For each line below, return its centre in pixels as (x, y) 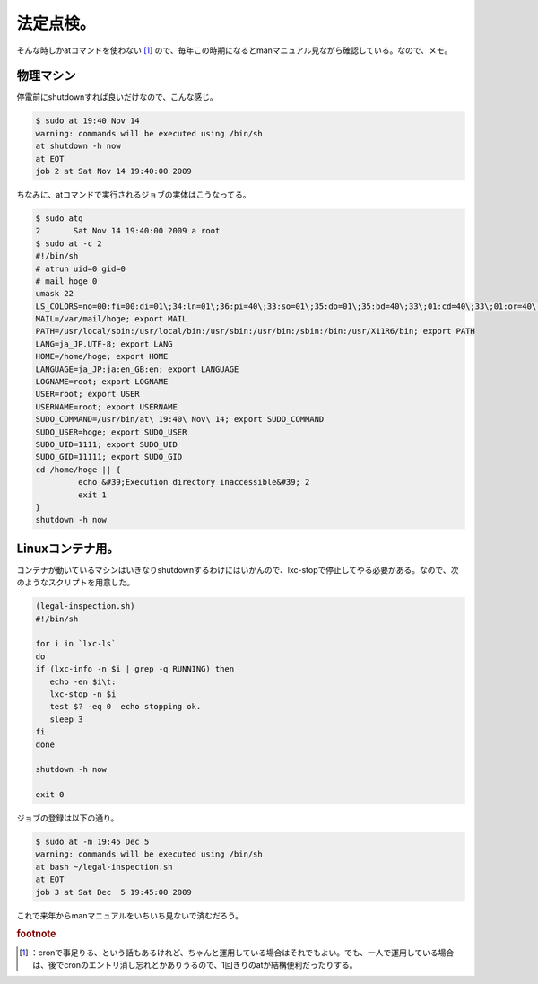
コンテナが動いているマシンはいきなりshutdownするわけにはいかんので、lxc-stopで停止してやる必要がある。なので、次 (238, 569)
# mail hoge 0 (66, 281)
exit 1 (92, 495)
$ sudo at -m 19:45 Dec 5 (92, 842)
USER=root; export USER (88, 394)
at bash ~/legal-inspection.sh (104, 867)
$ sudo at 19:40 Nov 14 (88, 121)
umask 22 (55, 294)
